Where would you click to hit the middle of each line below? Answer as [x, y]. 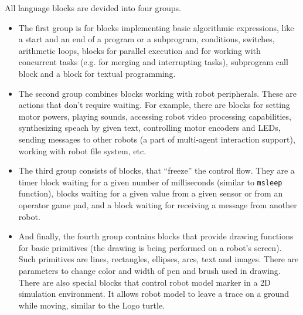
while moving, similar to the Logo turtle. [92, 305]
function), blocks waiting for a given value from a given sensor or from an [151, 193]
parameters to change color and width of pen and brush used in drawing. [149, 270]
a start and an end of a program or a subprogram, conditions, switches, [147, 39]
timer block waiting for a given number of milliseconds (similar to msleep [150, 182]
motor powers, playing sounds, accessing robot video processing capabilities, [155, 116]
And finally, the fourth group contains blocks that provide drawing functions [156, 236]
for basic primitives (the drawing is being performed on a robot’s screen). [150, 247]
